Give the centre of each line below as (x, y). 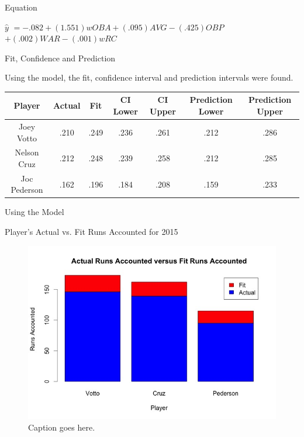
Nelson (27, 152)
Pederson (27, 190)
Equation (21, 7)
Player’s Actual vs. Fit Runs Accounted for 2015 (91, 232)
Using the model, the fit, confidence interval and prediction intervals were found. (149, 77)
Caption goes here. (62, 427)
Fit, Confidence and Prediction (60, 58)
